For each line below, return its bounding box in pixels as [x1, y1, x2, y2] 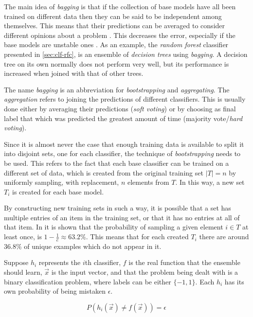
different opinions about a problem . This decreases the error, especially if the [4, 30, 235, 40]
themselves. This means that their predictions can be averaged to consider [4, 20, 225, 31]
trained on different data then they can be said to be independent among [4, 11, 222, 21]
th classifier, [85, 257, 121, 267]
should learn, [4, 267, 42, 277]
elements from [127, 177, 169, 187]
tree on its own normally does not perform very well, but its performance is [4, 58, 229, 69]
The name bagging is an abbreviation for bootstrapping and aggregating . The [4, 84, 230, 94]
